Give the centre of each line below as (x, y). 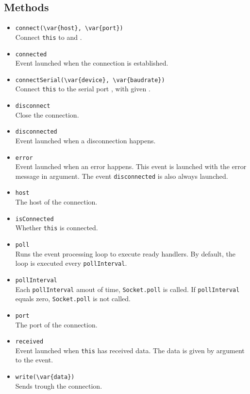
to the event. (34, 360)
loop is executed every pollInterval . (71, 263)
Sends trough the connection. (59, 385)
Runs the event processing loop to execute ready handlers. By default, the (125, 253)
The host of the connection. (56, 202)
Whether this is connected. (57, 228)
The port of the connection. (56, 324)
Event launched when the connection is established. (92, 63)
